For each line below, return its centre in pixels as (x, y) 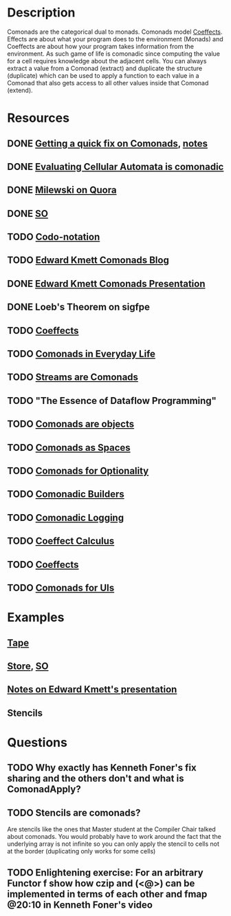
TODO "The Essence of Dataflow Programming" (112, 401)
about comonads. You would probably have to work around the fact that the (114, 837)
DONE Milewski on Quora (62, 190)
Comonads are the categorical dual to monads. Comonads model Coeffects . (115, 32)
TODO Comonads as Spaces (69, 448)
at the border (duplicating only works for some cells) (81, 851)
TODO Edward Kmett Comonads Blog (88, 260)
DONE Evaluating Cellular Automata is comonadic (115, 167)
